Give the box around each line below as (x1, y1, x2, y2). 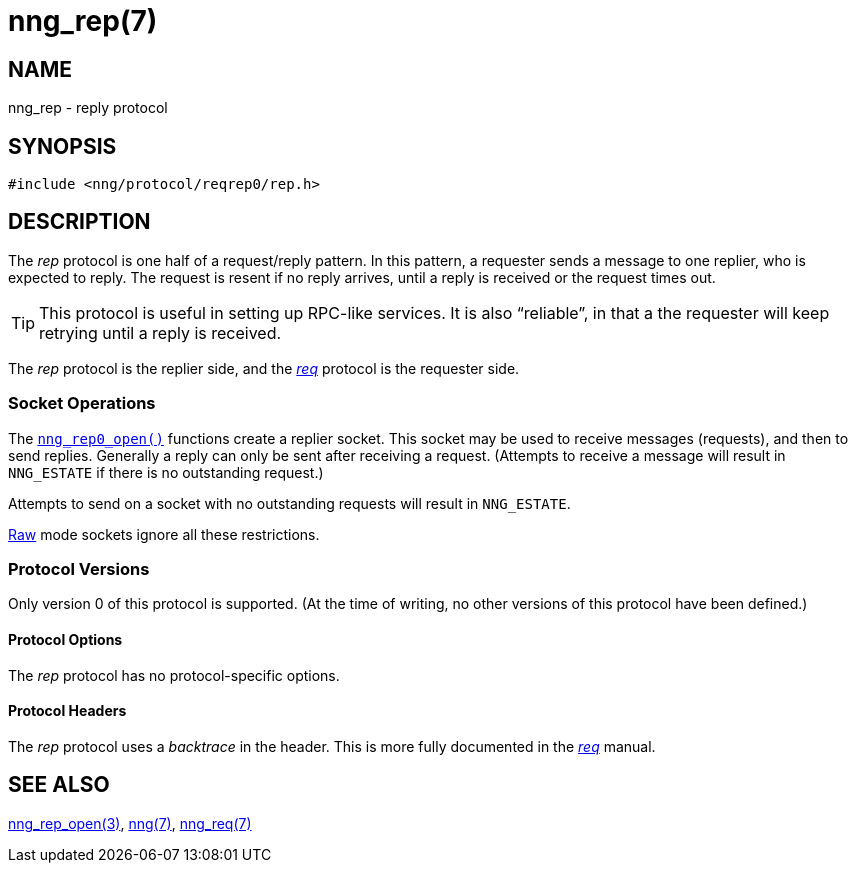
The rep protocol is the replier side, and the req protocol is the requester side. (8, 359, 520, 377)
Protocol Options (8, 630, 123, 648)
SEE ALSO (8, 772, 110, 798)
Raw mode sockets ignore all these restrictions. (8, 525, 320, 543)
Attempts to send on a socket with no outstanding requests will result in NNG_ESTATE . (8, 494, 571, 512)
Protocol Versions (8, 558, 150, 579)
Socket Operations (8, 393, 156, 414)
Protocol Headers (8, 702, 127, 720)
